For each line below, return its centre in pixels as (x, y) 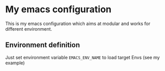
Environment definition (43, 45)
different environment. (29, 29)
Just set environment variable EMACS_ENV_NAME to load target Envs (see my (82, 57)
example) (15, 63)
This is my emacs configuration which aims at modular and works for (78, 23)
